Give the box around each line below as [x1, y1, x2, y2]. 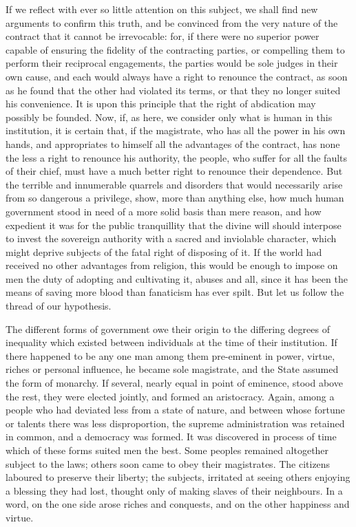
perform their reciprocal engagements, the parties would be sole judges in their [6, 56, 338, 70]
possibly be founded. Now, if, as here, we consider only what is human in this [6, 109, 333, 124]
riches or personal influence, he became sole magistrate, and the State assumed [6, 362, 339, 376]
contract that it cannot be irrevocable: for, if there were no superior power [6, 29, 320, 43]
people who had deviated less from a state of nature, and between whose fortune [6, 402, 345, 417]
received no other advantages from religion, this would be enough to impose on [6, 258, 338, 272]
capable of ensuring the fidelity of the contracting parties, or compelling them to [6, 42, 345, 56]
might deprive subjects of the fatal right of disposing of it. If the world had [6, 244, 322, 259]
